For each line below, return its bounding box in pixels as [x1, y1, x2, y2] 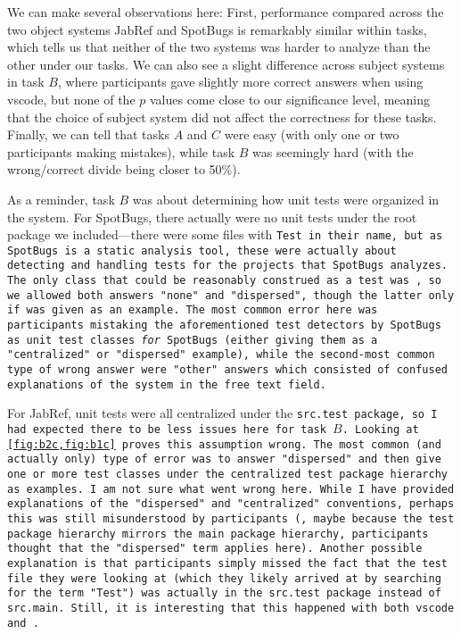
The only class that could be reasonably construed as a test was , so [7, 274, 441, 288]
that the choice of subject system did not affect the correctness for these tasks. [7, 107, 437, 126]
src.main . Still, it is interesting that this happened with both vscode [7, 601, 455, 614]
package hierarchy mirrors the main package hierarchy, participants [7, 527, 429, 540]
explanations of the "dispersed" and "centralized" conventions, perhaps [7, 497, 455, 511]
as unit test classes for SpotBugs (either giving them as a [7, 333, 378, 346]
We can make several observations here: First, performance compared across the [7, 3, 444, 21]
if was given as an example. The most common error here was [7, 304, 378, 317]
